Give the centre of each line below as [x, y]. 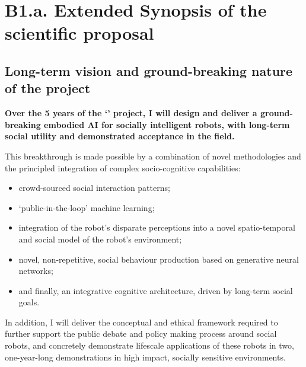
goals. [29, 302]
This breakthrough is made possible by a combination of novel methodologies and [153, 156]
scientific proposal [79, 33]
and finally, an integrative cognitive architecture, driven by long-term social [156, 290]
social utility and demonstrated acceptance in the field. [120, 136]
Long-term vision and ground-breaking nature [149, 70]
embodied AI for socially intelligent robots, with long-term [167, 124]
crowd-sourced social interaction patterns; [94, 188]
